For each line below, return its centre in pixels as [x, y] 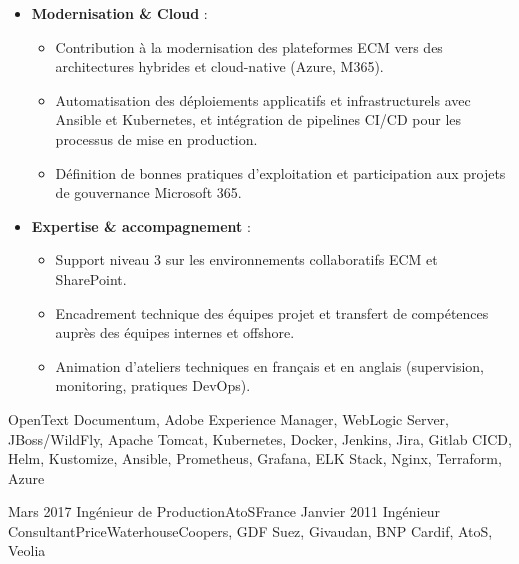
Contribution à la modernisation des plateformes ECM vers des [249, 46]
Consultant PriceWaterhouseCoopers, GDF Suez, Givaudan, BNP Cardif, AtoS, [250, 530]
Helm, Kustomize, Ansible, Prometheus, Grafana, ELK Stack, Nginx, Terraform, [255, 458]
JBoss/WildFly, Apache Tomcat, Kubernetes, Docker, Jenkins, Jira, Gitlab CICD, [260, 438]
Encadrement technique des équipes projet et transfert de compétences [272, 312]
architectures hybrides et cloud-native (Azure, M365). [219, 66]
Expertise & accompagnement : [141, 225]
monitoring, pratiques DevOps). [153, 385]
